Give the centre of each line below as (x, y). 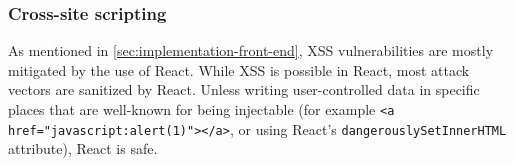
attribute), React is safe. (83, 148)
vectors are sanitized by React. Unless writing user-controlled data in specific (244, 89)
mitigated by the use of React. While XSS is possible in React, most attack (239, 69)
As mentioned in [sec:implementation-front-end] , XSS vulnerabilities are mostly (251, 50)
